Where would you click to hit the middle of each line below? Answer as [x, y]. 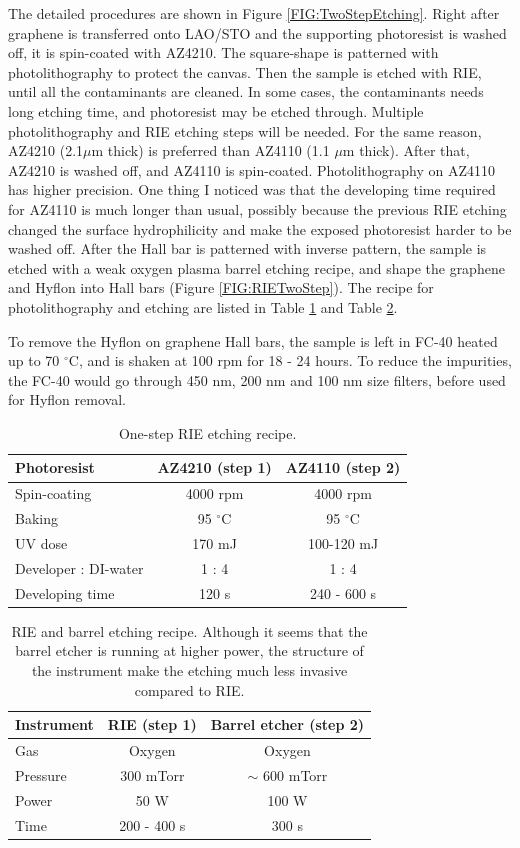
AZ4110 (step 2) [343, 467]
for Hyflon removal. [67, 399]
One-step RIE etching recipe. [207, 432]
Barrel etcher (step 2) [287, 724]
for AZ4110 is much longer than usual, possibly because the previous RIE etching [257, 208]
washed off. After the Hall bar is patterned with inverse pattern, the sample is [247, 248]
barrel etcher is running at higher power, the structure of [189, 650]
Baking [36, 518]
